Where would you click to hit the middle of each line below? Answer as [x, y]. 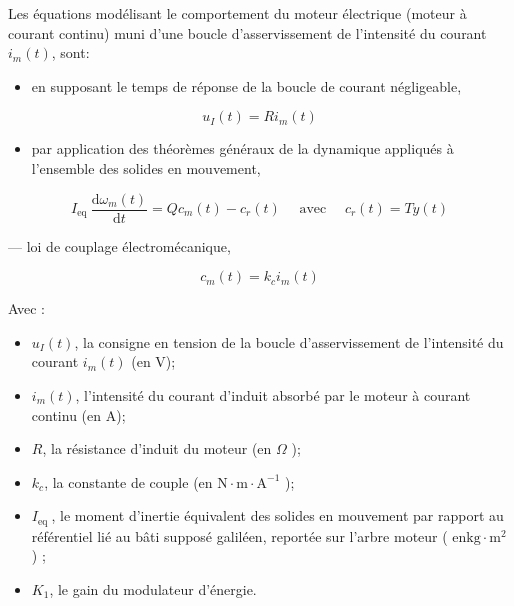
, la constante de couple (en [128, 481]
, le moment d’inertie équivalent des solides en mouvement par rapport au [277, 515]
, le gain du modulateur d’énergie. [153, 589]
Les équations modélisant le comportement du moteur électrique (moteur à [237, 13]
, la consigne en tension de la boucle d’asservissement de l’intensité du [289, 341]
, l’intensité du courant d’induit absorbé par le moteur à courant [273, 395]
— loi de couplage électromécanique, [119, 245]
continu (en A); [78, 414]
